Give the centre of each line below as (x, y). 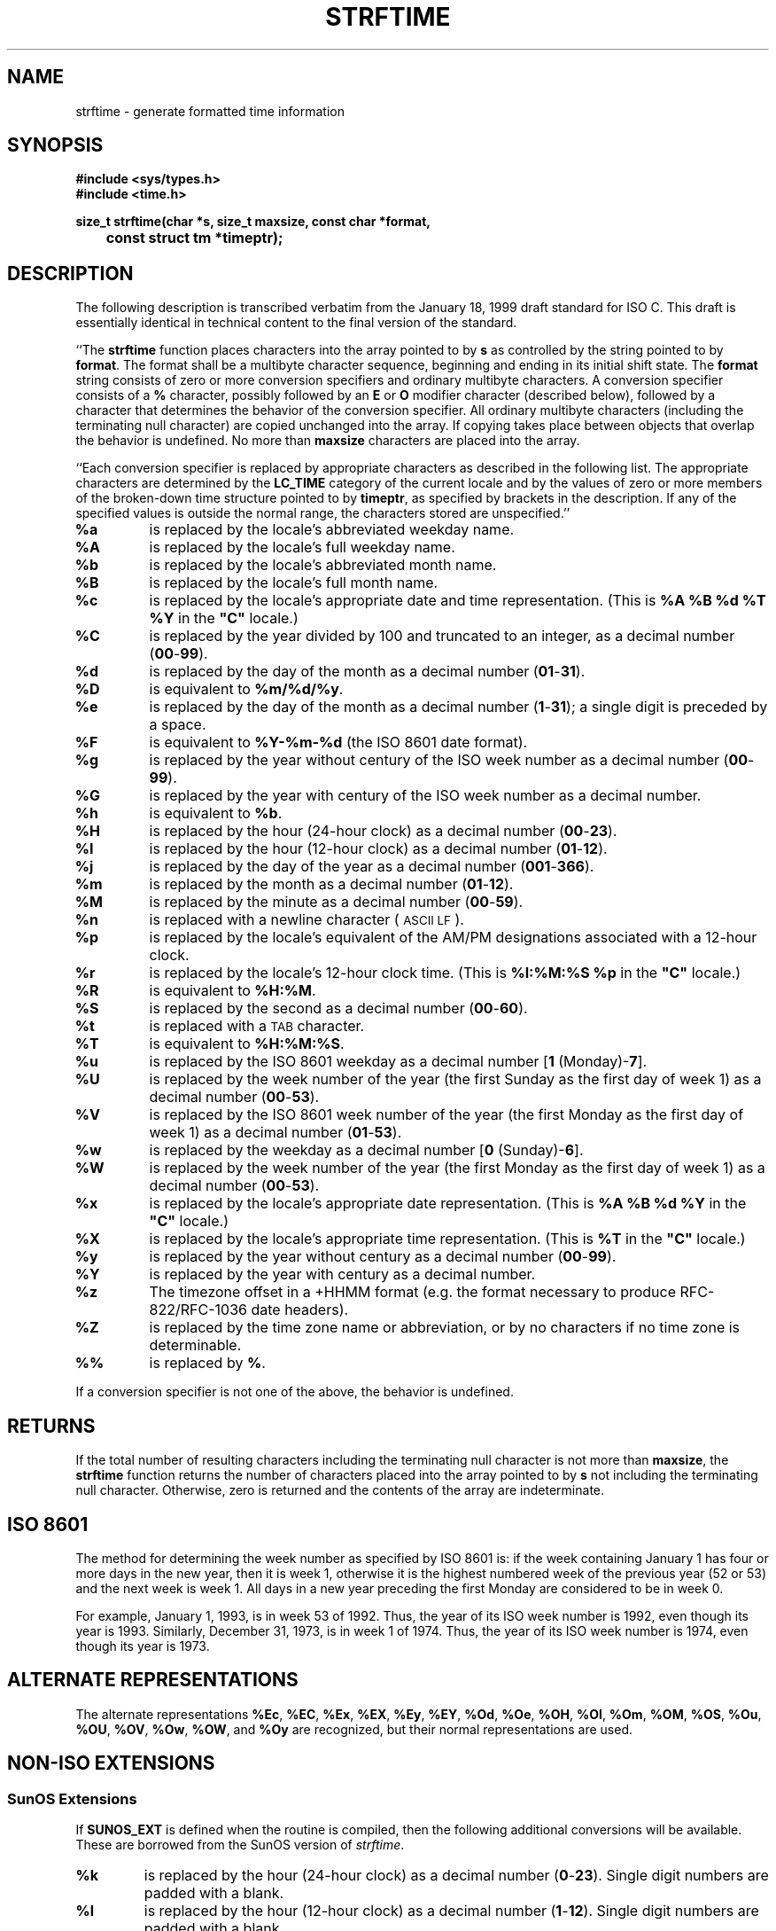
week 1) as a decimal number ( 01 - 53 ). (275, 1133)
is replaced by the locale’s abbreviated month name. (323, 565)
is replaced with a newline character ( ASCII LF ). (307, 920)
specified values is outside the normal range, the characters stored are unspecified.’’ (323, 513)
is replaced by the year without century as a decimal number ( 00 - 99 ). (383, 1257)
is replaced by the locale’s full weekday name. (302, 547)
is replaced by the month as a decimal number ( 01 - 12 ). (331, 884)
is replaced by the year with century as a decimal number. (342, 1274)
